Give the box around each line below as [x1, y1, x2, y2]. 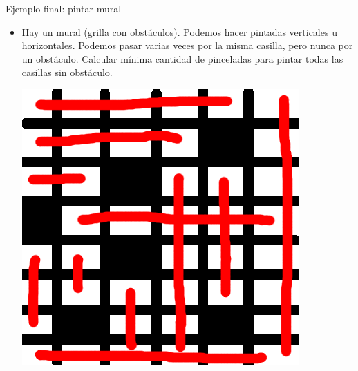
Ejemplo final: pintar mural [6, 1, 122, 15]
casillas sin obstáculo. [21, 65, 113, 79]
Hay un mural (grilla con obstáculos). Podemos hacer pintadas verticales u [21, 24, 337, 39]
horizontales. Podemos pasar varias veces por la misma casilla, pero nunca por [21, 38, 353, 53]
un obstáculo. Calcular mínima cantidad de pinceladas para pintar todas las [21, 51, 343, 66]
